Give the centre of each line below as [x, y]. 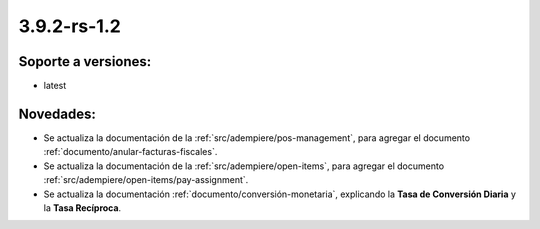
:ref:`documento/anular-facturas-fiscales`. [130, 152]
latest [55, 86]
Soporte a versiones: [85, 61]
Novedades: [57, 113]
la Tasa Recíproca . [82, 207]
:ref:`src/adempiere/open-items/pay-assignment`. [146, 180]
